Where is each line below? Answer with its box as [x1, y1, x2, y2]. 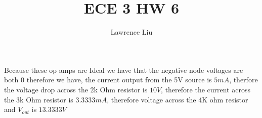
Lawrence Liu [110, 27, 153, 37]
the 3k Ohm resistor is [4, 94, 73, 104]
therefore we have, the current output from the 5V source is [26, 74, 212, 85]
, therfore [229, 74, 258, 85]
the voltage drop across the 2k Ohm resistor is [4, 84, 148, 94]
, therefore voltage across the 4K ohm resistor [107, 94, 248, 104]
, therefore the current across [161, 84, 250, 94]
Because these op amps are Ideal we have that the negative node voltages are [4, 64, 243, 75]
